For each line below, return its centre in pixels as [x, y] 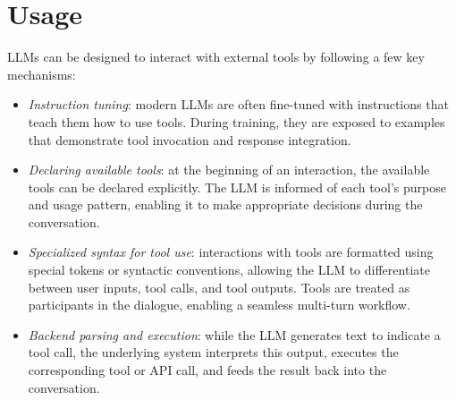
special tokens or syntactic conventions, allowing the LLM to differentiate [229, 270]
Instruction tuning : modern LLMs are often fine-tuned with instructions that [238, 104]
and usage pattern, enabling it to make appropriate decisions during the [225, 204]
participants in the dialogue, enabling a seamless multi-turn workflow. [219, 305]
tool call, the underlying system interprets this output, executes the [213, 352]
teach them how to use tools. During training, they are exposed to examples [236, 121]
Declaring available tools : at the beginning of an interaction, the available [229, 170]
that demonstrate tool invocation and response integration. [190, 139]
